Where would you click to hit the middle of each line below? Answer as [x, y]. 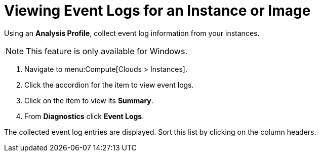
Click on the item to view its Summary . [89, 100]
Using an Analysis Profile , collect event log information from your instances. [132, 33]
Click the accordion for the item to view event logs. [109, 85]
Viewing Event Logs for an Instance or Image [157, 11]
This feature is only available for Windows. [107, 51]
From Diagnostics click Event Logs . [84, 116]
